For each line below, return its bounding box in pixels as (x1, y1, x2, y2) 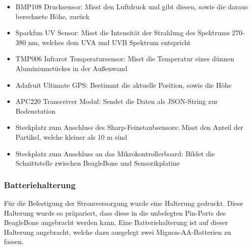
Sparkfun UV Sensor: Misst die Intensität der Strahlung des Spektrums (15, 27, 230, 38)
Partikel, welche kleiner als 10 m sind (15, 131, 127, 142)
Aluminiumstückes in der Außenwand (15, 63, 127, 73)
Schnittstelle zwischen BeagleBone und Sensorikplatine (15, 158, 180, 168)
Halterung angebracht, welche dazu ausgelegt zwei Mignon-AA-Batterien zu (4, 226, 231, 237)
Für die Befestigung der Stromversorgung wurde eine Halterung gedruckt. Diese (4, 198, 243, 208)
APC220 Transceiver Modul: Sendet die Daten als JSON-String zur (15, 96, 218, 106)
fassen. (4, 236, 24, 247)
